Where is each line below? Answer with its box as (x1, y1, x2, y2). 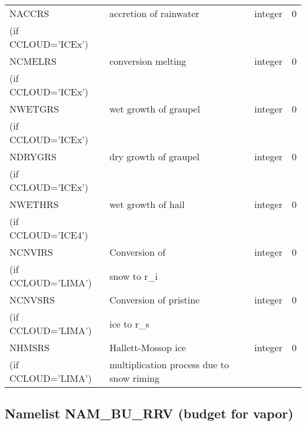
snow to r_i (109, 269, 158, 283)
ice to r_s (109, 316, 150, 331)
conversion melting (109, 54, 187, 68)
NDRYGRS (9, 150, 56, 163)
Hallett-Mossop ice (109, 341, 186, 354)
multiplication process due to (109, 358, 229, 371)
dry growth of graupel (109, 150, 200, 163)
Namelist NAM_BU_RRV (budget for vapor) (5, 404, 294, 422)
